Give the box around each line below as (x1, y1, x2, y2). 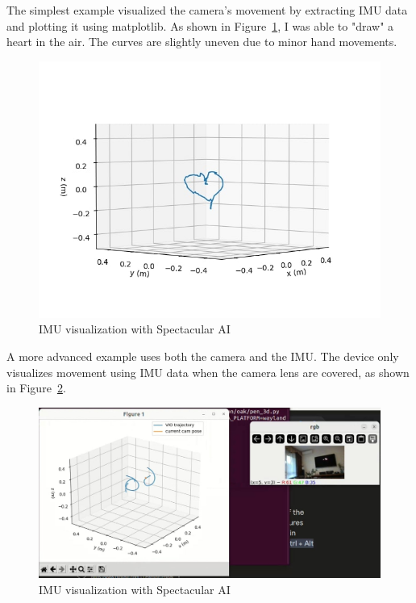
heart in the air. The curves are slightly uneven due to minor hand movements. (6, 33, 397, 50)
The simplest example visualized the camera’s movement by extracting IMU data (6, 2, 408, 18)
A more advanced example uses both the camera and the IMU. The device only (6, 347, 399, 364)
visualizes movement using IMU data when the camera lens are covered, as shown (6, 363, 410, 380)
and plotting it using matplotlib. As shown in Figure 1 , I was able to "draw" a (6, 17, 394, 34)
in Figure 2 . (6, 379, 66, 396)
